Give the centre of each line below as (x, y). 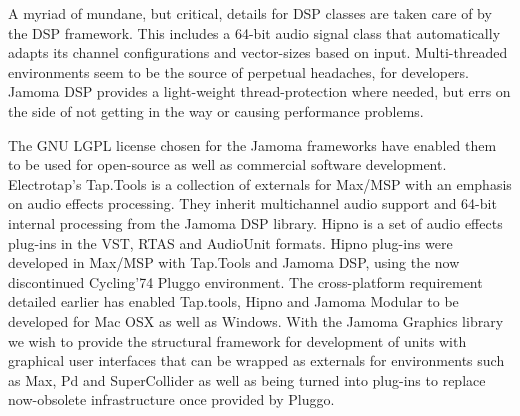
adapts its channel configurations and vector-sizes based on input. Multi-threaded (258, 52)
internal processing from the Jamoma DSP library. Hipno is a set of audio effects (255, 222)
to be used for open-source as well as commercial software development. (227, 164)
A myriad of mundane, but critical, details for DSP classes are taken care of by (250, 13)
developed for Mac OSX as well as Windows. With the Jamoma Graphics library (256, 320)
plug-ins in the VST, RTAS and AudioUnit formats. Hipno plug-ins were (230, 242)
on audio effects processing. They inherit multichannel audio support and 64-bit (252, 203)
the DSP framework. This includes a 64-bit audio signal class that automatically (254, 32)
